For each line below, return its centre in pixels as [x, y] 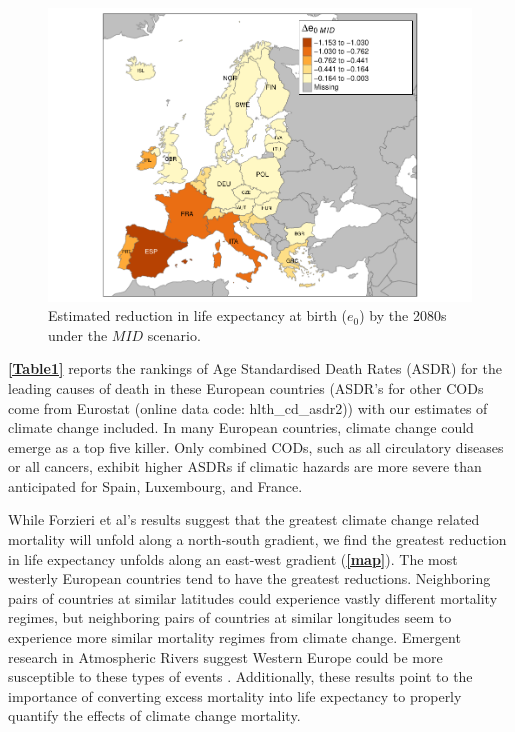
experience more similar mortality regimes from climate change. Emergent [234, 637]
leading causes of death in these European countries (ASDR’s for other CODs [246, 387]
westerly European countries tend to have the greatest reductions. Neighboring [249, 578]
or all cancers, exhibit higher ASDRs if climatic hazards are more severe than [245, 466]
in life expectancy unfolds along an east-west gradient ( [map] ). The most [233, 558]
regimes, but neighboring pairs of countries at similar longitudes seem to [230, 617]
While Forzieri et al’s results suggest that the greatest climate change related [244, 519]
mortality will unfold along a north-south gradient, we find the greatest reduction [257, 539]
